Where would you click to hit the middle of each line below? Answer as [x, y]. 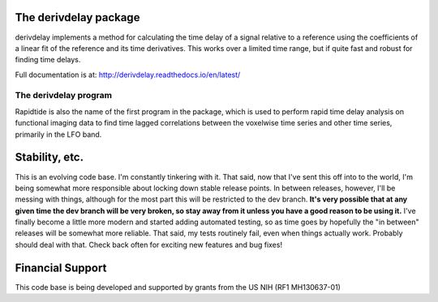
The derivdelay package [77, 17]
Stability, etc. [49, 157]
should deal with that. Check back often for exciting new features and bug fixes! [149, 245]
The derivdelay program [64, 96]
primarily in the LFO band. [58, 134]
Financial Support [61, 268]
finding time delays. [48, 60]
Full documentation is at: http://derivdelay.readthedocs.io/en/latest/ [128, 74]
